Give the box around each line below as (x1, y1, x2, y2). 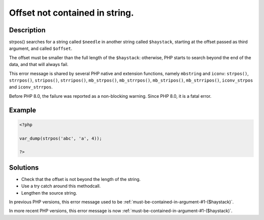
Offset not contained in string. (9, 7, 134, 18)
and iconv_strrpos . (9, 84, 53, 90)
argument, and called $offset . (9, 45, 73, 51)
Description (9, 26, 46, 34)
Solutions (9, 163, 39, 172)
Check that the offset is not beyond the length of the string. (21, 176, 141, 182)
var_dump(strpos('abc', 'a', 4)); (19, 135, 102, 141)
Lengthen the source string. (21, 190, 77, 196)
